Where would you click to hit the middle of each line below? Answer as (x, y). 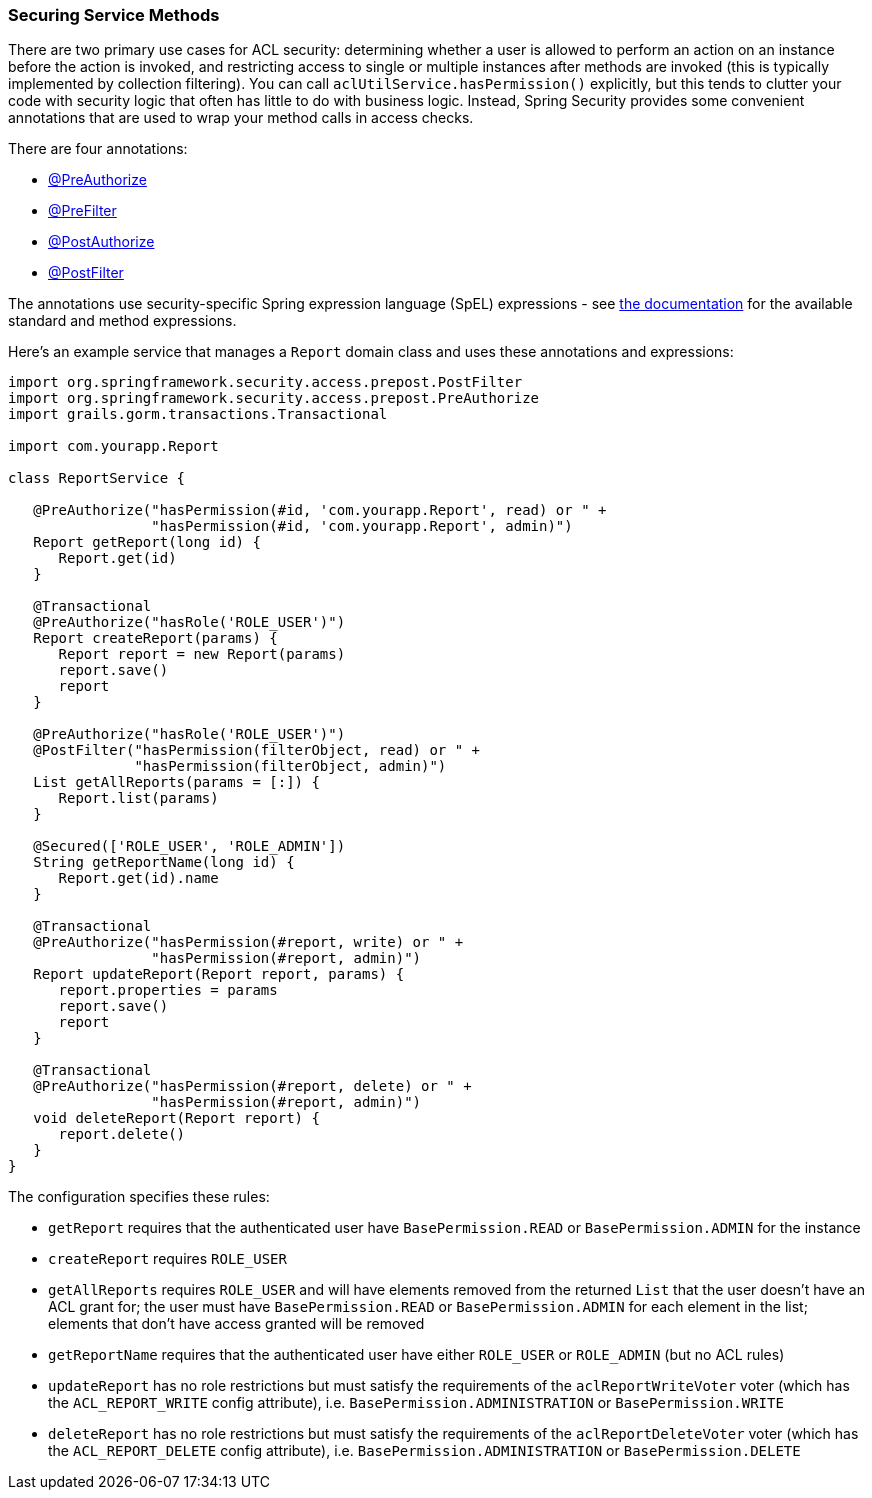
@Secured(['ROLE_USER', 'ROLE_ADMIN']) (189, 846)
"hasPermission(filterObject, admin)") (290, 766)
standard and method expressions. (122, 321)
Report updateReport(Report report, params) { (219, 974)
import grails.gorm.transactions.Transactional (198, 414)
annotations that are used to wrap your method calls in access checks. (241, 118)
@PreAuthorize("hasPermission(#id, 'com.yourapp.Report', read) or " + (320, 510)
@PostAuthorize (101, 242)
